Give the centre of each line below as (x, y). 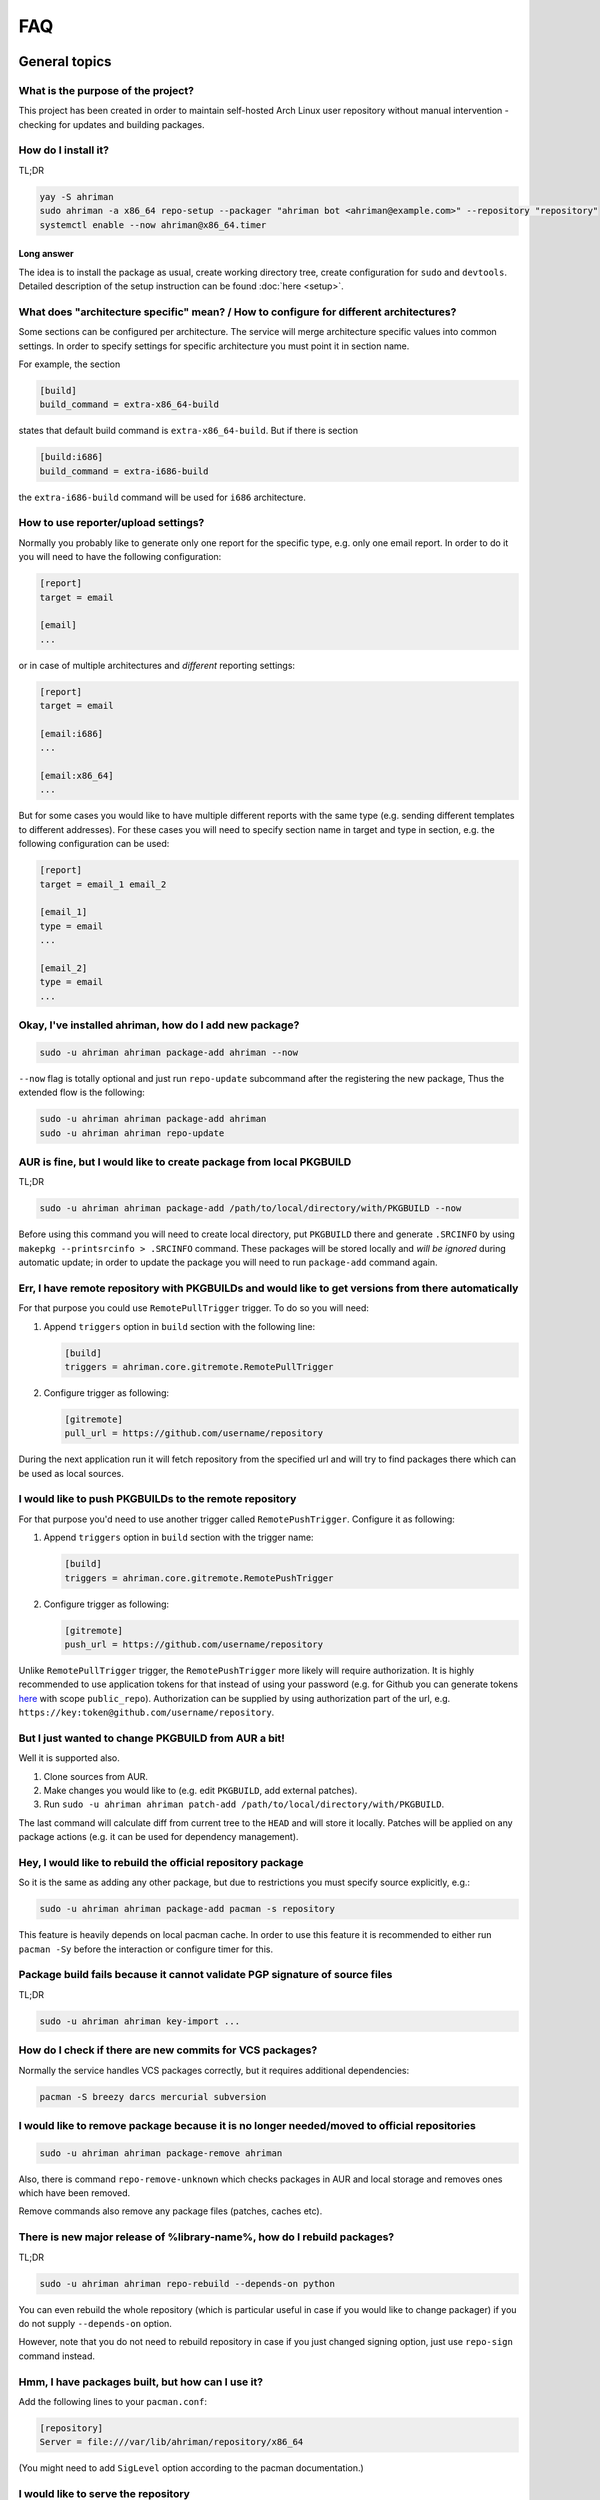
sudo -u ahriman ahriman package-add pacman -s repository (187, 1909)
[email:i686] (71, 733)
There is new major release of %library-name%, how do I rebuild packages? (206, 2237)
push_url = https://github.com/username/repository (194, 1644)
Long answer (46, 254)
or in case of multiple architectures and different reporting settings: (156, 665)
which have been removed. (74, 2193)
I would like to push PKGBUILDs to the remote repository (157, 1499)
